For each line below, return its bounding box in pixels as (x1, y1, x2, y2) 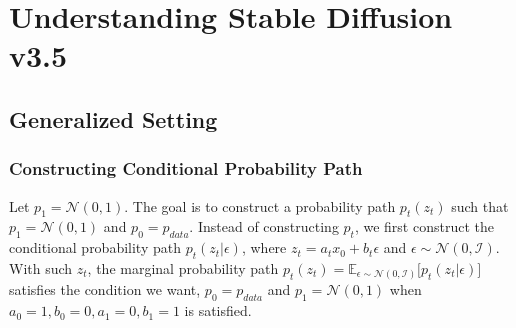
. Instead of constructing (189, 216, 339, 237)
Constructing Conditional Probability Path (9, 156, 363, 181)
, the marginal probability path (87, 257, 279, 278)
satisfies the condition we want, (9, 279, 201, 300)
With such (9, 257, 73, 278)
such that (451, 195, 509, 216)
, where (241, 237, 287, 258)
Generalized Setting (9, 103, 218, 134)
